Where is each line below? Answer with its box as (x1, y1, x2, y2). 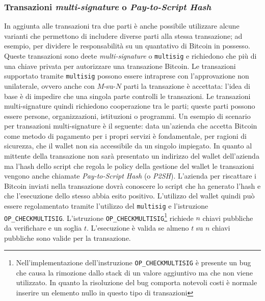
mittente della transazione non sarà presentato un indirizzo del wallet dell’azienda (4, 150, 259, 161)
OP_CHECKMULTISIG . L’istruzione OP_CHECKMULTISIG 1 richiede (4, 211, 194, 223)
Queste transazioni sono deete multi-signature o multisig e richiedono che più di (4, 51, 257, 61)
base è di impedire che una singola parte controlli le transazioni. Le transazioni (4, 90, 251, 101)
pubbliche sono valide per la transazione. (4, 232, 131, 243)
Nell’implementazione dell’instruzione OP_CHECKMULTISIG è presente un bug (16, 257, 251, 268)
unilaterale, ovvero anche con (4, 80, 95, 91)
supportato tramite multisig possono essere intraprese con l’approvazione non (4, 70, 249, 81)
